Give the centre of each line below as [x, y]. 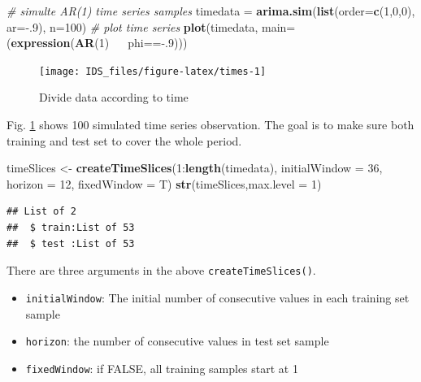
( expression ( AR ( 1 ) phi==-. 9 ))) [97, 43]
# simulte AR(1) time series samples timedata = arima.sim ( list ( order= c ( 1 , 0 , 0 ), [211, 11]
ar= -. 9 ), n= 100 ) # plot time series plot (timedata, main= [151, 26]
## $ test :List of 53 [71, 243]
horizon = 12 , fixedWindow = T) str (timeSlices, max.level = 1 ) [164, 183]
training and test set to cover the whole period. [124, 140]
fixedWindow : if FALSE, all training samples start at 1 [162, 368]
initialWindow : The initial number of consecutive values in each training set [217, 297]
